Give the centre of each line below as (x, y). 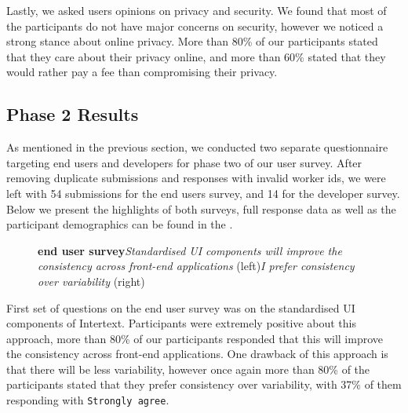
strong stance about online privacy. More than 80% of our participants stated (192, 41)
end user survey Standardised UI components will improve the (190, 250)
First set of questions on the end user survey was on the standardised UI (181, 307)
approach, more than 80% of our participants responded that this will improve (195, 338)
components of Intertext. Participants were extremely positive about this (181, 323)
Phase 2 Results (73, 114)
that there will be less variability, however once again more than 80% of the (188, 369)
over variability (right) (91, 281)
